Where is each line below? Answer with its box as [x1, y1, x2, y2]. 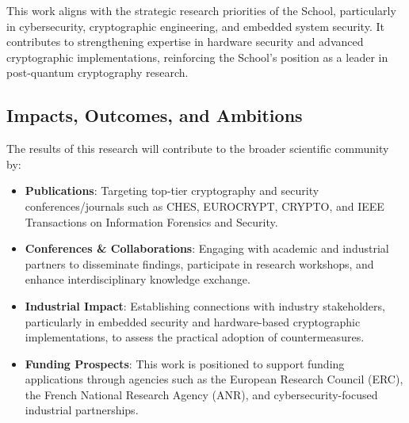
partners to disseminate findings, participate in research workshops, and [25, 255, 374, 272]
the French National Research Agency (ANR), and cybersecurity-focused [25, 386, 378, 402]
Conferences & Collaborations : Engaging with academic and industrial [25, 240, 389, 257]
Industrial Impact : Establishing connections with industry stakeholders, [25, 297, 385, 314]
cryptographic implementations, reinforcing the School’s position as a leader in [6, 48, 388, 65]
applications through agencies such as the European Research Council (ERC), [25, 371, 403, 387]
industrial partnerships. [25, 402, 139, 418]
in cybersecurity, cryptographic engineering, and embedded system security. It [6, 17, 384, 34]
